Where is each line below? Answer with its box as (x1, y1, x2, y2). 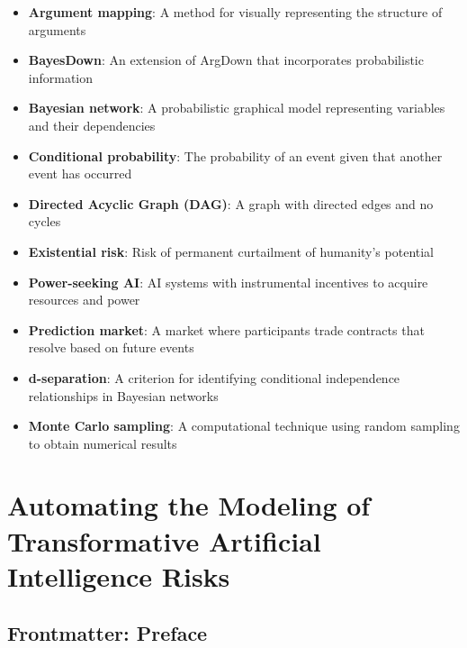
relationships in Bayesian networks (28, 386, 219, 405)
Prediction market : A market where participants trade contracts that (28, 320, 425, 339)
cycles (28, 212, 61, 231)
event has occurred (28, 164, 132, 183)
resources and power (28, 290, 140, 309)
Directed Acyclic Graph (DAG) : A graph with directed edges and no (28, 194, 434, 213)
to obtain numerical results (28, 434, 177, 452)
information (28, 68, 94, 87)
